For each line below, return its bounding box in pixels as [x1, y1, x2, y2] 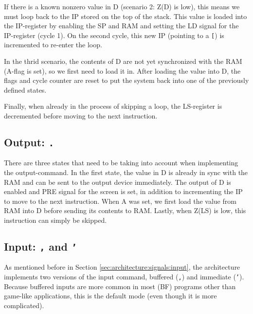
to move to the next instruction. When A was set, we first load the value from [4, 196, 236, 206]
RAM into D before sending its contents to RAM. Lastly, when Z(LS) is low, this [4, 205, 246, 216]
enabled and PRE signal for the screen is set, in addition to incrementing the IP [4, 186, 243, 196]
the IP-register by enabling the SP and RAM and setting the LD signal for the [4, 20, 239, 31]
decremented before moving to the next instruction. [4, 111, 158, 120]
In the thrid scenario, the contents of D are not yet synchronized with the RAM [4, 56, 242, 66]
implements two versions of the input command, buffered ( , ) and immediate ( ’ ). [4, 271, 244, 281]
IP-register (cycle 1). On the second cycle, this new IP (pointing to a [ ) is [4, 30, 224, 40]
